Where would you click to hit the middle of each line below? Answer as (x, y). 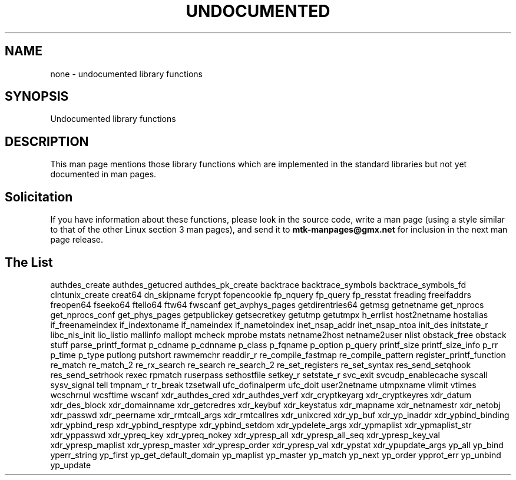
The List (29, 262)
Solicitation (39, 197)
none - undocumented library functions (126, 74)
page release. (77, 240)
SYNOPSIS (37, 97)
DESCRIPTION (47, 141)
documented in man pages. (103, 174)
